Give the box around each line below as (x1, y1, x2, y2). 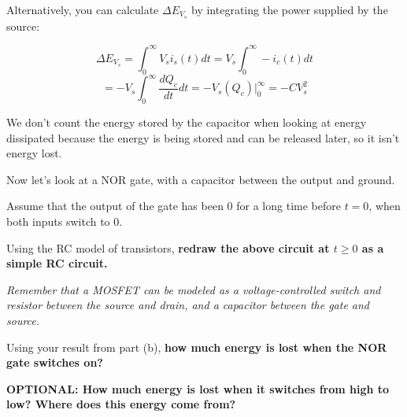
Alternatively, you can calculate (6, 2, 159, 17)
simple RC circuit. (6, 255, 108, 271)
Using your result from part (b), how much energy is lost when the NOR (6, 338, 387, 355)
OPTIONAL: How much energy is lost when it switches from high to (6, 380, 390, 397)
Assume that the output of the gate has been (6, 197, 224, 214)
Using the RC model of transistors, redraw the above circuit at (6, 239, 330, 256)
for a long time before (236, 197, 341, 214)
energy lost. (6, 145, 62, 161)
